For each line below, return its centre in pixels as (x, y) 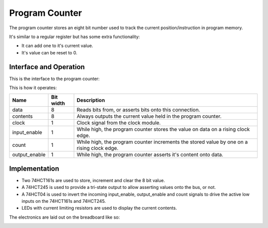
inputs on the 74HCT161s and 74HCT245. (64, 201)
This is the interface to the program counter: (54, 79)
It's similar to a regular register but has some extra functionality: (74, 37)
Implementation (34, 168)
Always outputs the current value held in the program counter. (149, 116)
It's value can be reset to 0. (49, 52)
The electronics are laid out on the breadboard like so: (65, 217)
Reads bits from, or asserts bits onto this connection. (138, 110)
